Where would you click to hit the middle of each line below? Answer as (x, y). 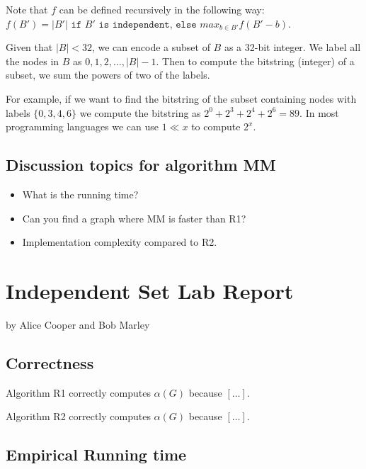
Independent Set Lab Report (150, 290)
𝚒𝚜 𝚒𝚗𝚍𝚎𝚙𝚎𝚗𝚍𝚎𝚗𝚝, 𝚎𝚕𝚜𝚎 (148, 24)
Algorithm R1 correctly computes (78, 392)
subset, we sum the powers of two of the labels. (108, 75)
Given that (29, 47)
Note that (27, 9)
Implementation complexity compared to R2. (120, 242)
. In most (319, 112)
